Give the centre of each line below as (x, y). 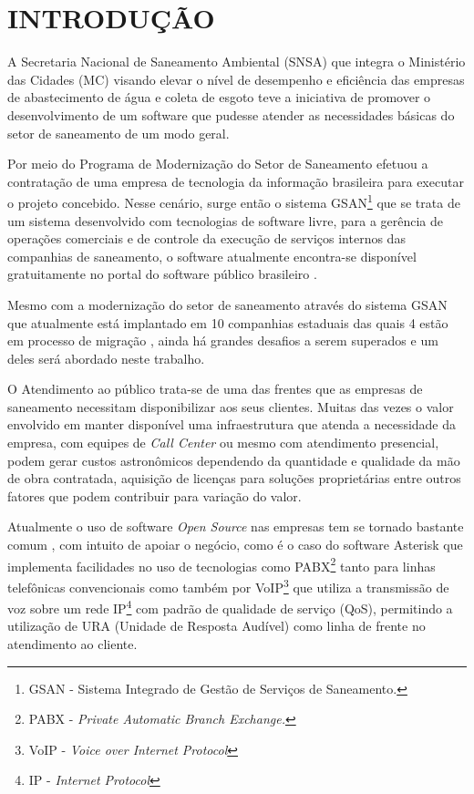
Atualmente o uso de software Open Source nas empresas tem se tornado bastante (236, 526)
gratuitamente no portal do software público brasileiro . (162, 274)
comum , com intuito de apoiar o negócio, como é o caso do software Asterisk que (235, 545)
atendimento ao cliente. (72, 643)
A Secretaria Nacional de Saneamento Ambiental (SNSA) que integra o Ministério (237, 62)
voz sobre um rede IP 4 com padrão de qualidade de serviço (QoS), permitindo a (230, 607)
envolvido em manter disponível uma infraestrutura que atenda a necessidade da (232, 424)
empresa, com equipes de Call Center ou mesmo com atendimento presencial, (223, 443)
